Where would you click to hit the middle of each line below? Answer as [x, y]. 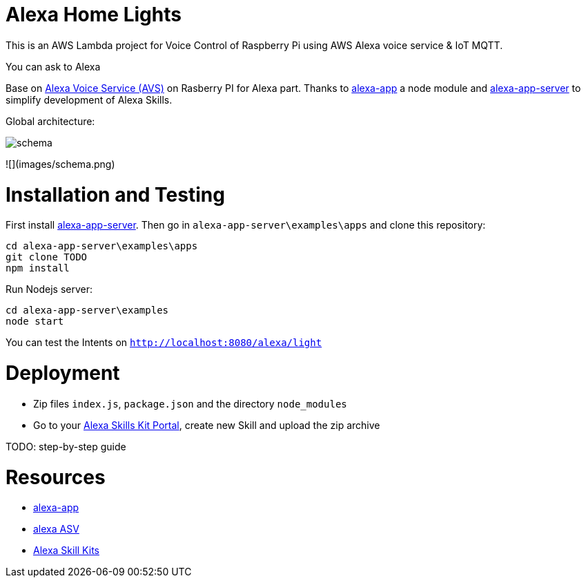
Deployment [63, 373]
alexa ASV [56, 529]
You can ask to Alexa [53, 66]
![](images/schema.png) [60, 164]
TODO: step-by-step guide [66, 446]
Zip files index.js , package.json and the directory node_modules [190, 403]
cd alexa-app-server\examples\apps [102, 246]
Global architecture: [50, 121]
